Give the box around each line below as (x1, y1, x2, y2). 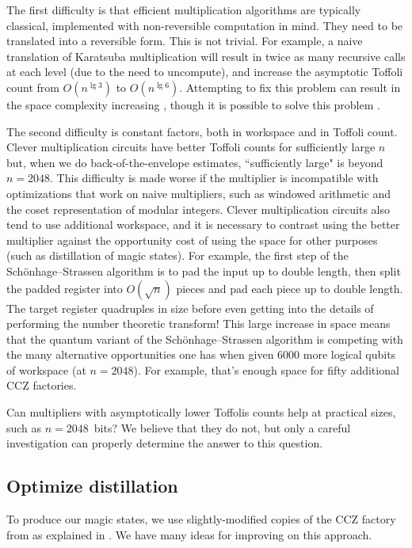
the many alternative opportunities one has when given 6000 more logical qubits (6, 346, 396, 363)
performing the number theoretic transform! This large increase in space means (6, 315, 391, 332)
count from (6, 78, 59, 95)
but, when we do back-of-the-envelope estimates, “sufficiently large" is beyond (6, 154, 383, 170)
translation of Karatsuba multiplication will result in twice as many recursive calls (6, 48, 406, 64)
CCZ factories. (6, 377, 77, 394)
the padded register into (6, 280, 123, 296)
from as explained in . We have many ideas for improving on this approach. (6, 526, 372, 542)
